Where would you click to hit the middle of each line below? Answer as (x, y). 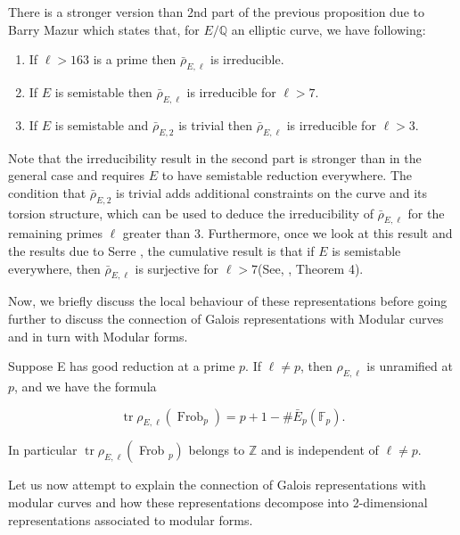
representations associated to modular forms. (131, 519)
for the (426, 213)
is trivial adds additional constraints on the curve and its (272, 192)
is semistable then (103, 91)
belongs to (217, 450)
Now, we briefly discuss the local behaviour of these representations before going (228, 301)
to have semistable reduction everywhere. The (287, 175)
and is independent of (320, 450)
